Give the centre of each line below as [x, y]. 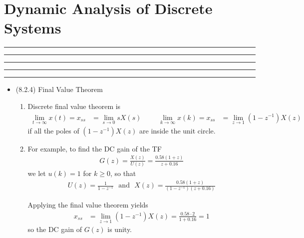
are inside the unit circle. [177, 130]
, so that [123, 173]
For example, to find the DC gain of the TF [95, 148]
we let [37, 173]
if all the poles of [53, 130]
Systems [33, 28]
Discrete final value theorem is [74, 106]
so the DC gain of [55, 229]
